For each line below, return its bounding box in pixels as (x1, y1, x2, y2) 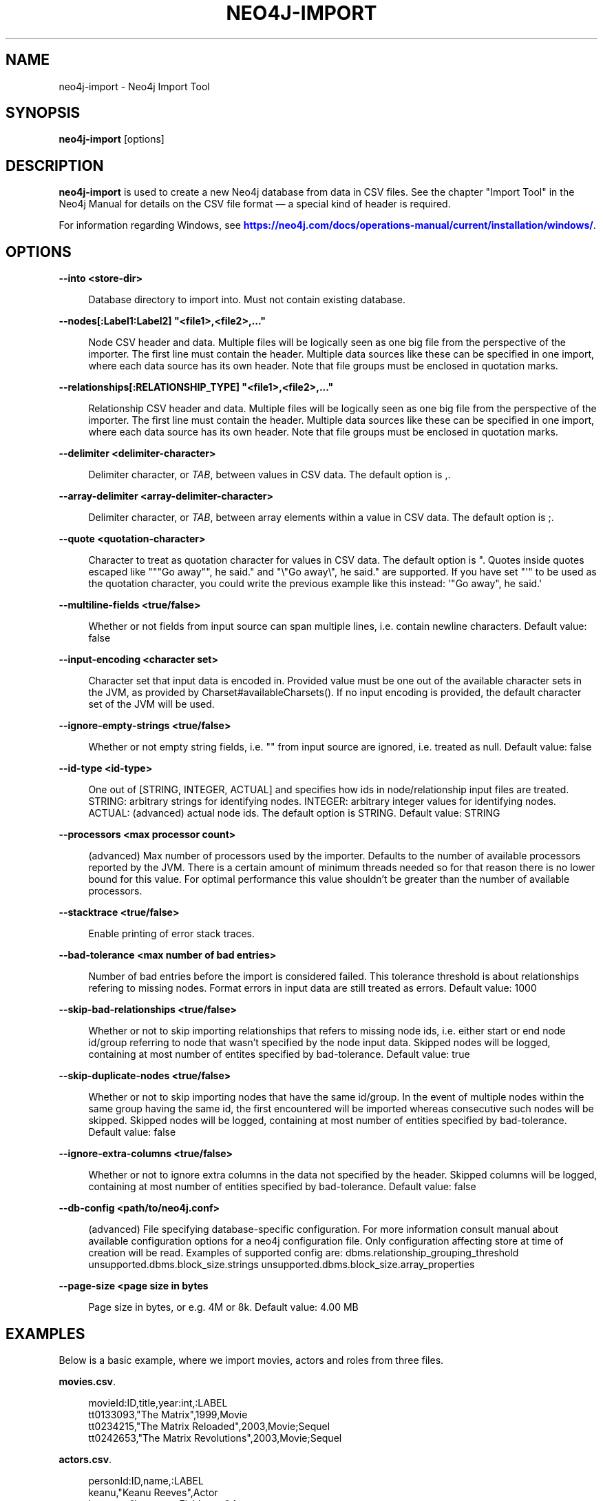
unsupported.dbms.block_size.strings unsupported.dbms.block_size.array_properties (88, 1258, 475, 1271)
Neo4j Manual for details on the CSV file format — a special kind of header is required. (59, 198, 451, 210)
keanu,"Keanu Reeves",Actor (88, 1486, 218, 1498)
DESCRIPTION (6, 156, 104, 174)
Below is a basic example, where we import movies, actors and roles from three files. (59, 1354, 444, 1366)
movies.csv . (59, 1375, 116, 1387)
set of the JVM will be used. (88, 698, 215, 711)
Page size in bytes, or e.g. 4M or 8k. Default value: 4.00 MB (88, 1301, 359, 1314)
